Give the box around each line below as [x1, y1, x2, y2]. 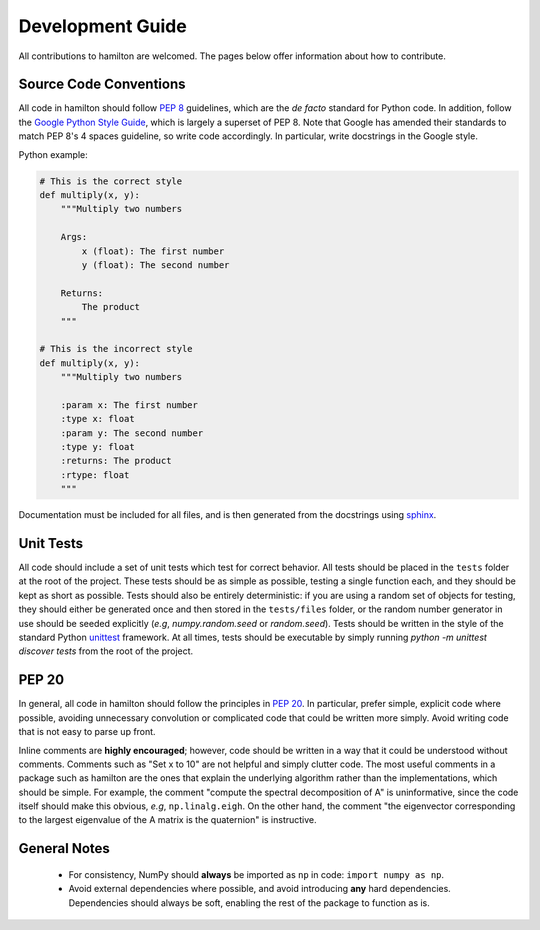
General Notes [18, 840, 110, 857]
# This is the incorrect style [39, 343, 194, 355]
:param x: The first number [60, 399, 199, 410]
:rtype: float [60, 469, 130, 480]
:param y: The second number [60, 427, 204, 439]
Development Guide [18, 15, 187, 37]
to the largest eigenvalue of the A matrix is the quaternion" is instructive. [18, 814, 317, 826]
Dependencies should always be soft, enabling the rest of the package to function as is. [68, 896, 430, 909]
